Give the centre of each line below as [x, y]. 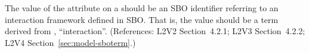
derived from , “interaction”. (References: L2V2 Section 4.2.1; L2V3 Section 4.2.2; [155, 31]
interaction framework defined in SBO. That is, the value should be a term [142, 19]
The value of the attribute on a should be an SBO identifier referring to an [142, 8]
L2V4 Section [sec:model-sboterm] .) [70, 42]
